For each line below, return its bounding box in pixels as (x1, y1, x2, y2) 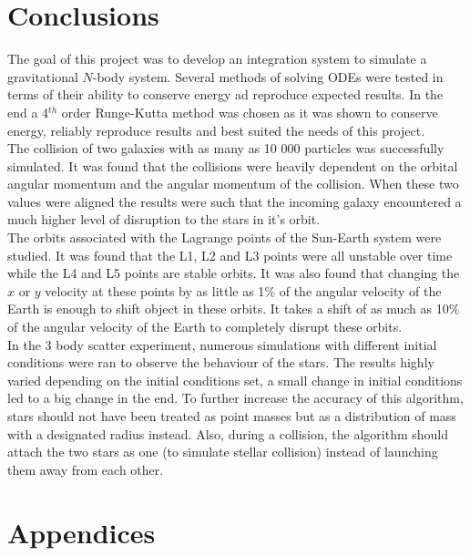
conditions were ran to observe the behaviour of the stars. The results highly (7, 353, 434, 372)
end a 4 (7, 102, 49, 121)
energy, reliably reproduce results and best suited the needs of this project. (7, 120, 425, 139)
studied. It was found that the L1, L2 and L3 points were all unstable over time (7, 245, 453, 264)
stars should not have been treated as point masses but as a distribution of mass (7, 407, 456, 425)
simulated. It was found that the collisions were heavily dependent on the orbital (7, 156, 458, 175)
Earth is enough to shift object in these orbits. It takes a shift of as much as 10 (7, 299, 449, 318)
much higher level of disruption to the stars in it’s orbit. (7, 210, 321, 229)
